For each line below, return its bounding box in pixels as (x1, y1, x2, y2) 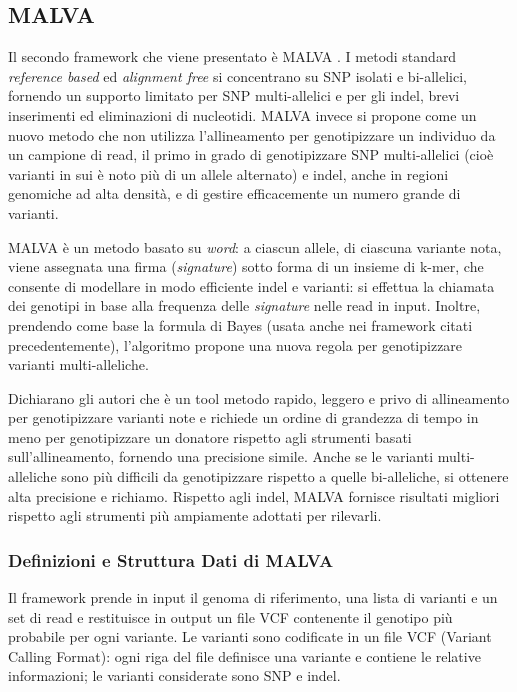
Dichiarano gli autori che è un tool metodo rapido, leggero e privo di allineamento (8, 387, 510, 408)
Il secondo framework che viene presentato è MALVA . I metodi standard (8, 46, 457, 67)
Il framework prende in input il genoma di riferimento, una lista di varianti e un (8, 587, 498, 608)
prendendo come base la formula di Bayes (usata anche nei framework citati (8, 314, 473, 335)
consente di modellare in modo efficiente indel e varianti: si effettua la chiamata (8, 275, 495, 296)
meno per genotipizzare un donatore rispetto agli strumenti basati (8, 426, 412, 447)
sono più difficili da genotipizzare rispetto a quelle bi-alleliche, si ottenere (61, 466, 509, 487)
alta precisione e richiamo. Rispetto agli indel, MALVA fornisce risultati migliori (8, 485, 500, 506)
